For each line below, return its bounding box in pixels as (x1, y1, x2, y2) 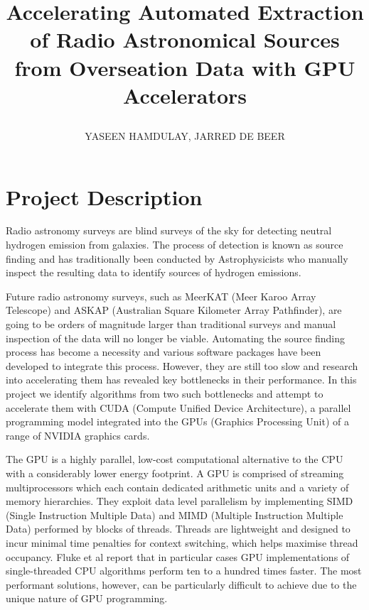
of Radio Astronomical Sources (30, 25, 340, 54)
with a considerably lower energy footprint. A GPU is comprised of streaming (6, 465, 344, 480)
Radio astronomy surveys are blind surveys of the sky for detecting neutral (6, 223, 332, 238)
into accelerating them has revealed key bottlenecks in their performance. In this (6, 372, 357, 387)
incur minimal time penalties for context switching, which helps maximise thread (6, 535, 358, 550)
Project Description (6, 182, 203, 211)
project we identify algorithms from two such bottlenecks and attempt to (6, 386, 323, 401)
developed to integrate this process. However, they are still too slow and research (6, 358, 358, 373)
